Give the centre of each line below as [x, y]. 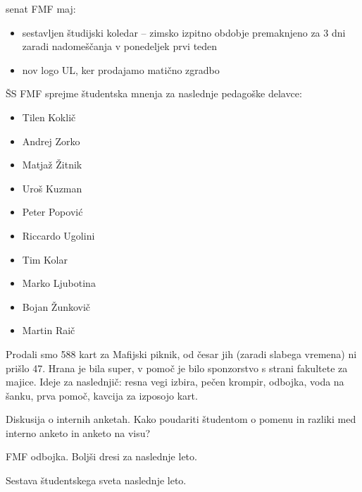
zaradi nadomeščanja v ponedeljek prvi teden [120, 46]
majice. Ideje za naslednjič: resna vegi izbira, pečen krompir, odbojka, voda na [175, 382]
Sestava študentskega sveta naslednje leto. [96, 480]
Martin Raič [49, 330]
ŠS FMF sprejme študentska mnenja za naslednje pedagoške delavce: [154, 93]
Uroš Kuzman [52, 188]
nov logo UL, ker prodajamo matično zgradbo [121, 69]
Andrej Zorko [51, 141]
